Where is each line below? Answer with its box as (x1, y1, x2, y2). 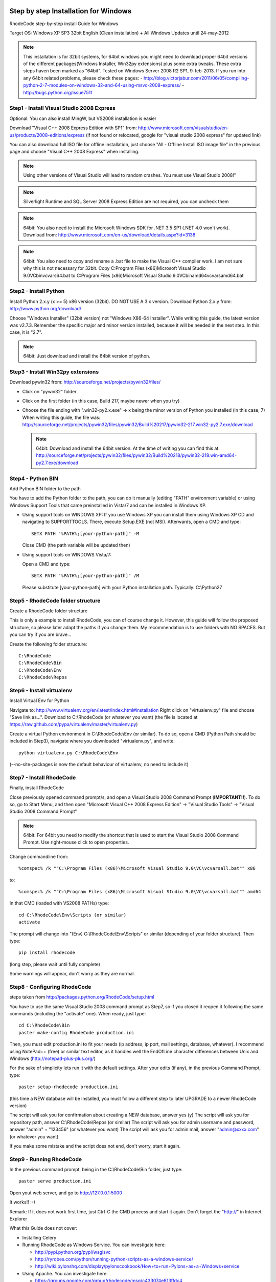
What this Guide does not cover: (9, 1225, 78, 1231)
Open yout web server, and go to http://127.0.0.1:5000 (9, 1190, 123, 1196)
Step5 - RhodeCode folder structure (9, 597, 101, 604)
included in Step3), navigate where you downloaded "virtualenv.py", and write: (9, 738, 175, 744)
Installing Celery (22, 1234, 57, 1240)
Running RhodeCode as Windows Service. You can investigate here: (22, 1241, 166, 1248)
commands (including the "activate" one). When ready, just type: (9, 1011, 146, 1017)
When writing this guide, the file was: (22, 414, 101, 420)
